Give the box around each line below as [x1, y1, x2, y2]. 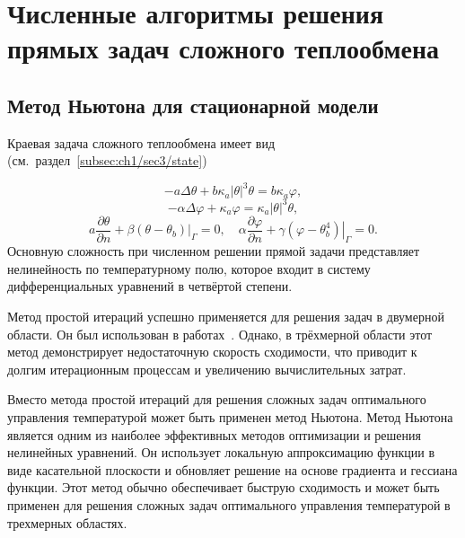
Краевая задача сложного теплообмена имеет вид [7, 133, 276, 152]
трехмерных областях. [7, 513, 127, 532]
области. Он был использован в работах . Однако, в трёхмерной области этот [7, 324, 433, 343]
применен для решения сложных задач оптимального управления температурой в [7, 495, 451, 514]
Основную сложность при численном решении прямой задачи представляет [7, 242, 420, 260]
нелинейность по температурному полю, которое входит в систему [7, 259, 371, 278]
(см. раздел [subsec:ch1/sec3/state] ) [7, 151, 207, 170]
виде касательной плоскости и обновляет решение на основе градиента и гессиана [7, 460, 458, 479]
